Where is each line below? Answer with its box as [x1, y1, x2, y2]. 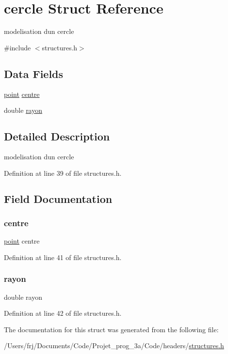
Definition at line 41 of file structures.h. [4, 252, 122, 262]
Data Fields [4, 66, 64, 81]
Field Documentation [4, 191, 113, 206]
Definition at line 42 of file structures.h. [4, 308, 122, 318]
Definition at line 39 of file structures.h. [4, 168, 122, 178]
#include [4, 42, 31, 52]
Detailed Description [4, 129, 110, 144]
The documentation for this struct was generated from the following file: [4, 324, 219, 334]
